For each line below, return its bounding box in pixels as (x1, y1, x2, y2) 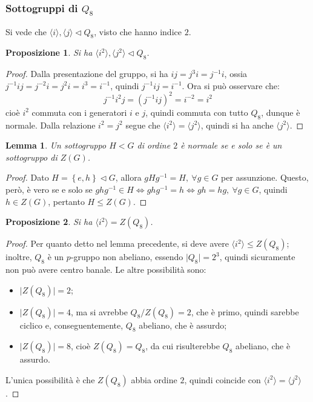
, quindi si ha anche (200, 118, 274, 131)
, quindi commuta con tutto (145, 106, 248, 118)
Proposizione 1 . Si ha (5, 46, 93, 59)
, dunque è (261, 106, 300, 118)
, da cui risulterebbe (145, 340, 220, 352)
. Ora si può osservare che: (182, 79, 280, 92)
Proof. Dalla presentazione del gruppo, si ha (5, 67, 168, 80)
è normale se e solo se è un (180, 139, 282, 152)
